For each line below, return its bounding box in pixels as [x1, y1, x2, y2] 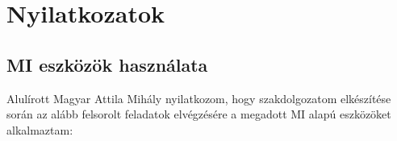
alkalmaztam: [6, 121, 73, 138]
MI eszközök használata [6, 52, 208, 77]
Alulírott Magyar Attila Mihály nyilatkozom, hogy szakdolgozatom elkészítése [6, 89, 391, 106]
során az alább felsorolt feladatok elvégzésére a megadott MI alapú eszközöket [6, 106, 391, 122]
